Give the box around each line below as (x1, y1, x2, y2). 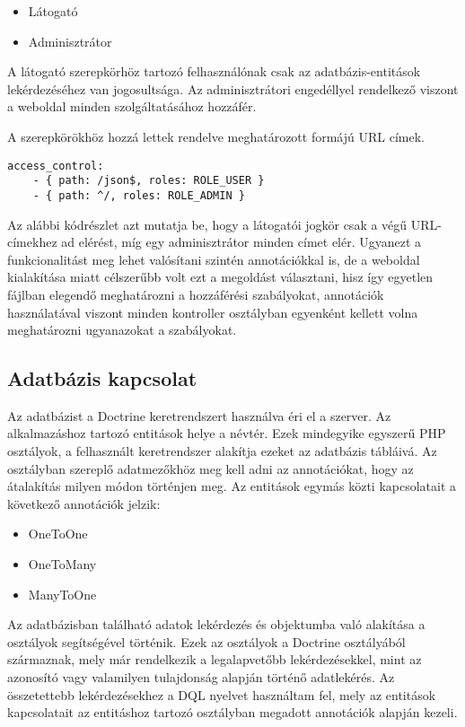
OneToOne (28, 524, 88, 543)
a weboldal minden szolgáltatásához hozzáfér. (7, 97, 257, 116)
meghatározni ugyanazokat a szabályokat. (7, 320, 237, 339)
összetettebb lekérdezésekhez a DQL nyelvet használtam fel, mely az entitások (7, 685, 436, 704)
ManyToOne (28, 584, 97, 603)
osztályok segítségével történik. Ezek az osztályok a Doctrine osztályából (7, 632, 406, 651)
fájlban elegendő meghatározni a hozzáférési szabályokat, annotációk (7, 285, 384, 303)
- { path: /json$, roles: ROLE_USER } (32, 174, 265, 188)
